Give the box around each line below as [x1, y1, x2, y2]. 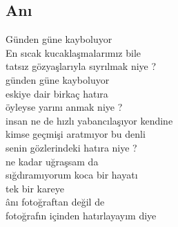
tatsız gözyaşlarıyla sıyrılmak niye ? [6, 59, 157, 73]
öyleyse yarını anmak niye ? [6, 100, 123, 114]
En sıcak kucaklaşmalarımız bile [6, 45, 141, 60]
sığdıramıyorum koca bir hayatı [6, 167, 138, 182]
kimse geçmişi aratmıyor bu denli [6, 127, 146, 141]
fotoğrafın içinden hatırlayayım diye [6, 208, 157, 222]
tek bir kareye [6, 181, 64, 195]
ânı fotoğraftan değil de [6, 194, 105, 209]
